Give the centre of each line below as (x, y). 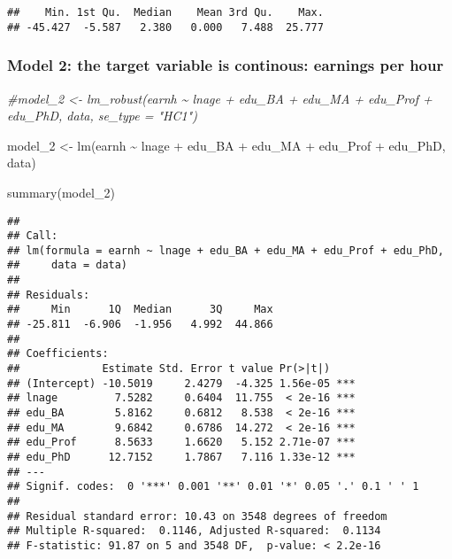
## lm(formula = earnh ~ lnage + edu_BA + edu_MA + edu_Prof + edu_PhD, (226, 250)
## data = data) (68, 265)
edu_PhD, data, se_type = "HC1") (102, 116)
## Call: (33, 236)
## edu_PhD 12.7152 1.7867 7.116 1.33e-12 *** (181, 457)
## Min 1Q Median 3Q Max (140, 310)
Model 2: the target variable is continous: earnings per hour (226, 65)
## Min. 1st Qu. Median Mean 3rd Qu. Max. (165, 12)
